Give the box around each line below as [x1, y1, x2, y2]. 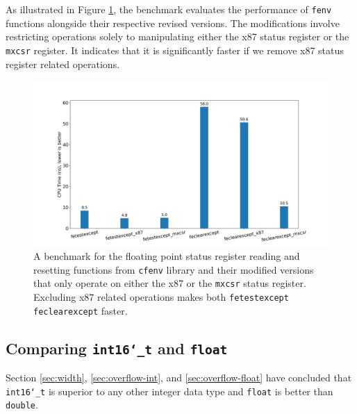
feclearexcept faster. [33, 303, 128, 317]
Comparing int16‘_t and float [6, 337, 228, 358]
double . [6, 397, 38, 412]
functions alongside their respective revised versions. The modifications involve [6, 15, 340, 30]
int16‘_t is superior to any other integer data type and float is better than [6, 383, 333, 398]
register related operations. [6, 56, 120, 71]
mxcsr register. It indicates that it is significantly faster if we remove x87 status [6, 42, 344, 57]
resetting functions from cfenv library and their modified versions [33, 262, 314, 276]
